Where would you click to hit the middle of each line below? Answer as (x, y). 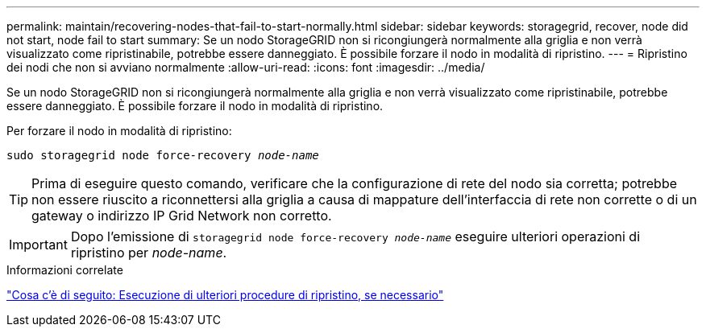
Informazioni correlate (65, 270)
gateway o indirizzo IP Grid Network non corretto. (182, 216)
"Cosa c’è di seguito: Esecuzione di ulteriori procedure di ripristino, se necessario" (225, 295)
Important (38, 245)
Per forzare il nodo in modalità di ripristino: (119, 131)
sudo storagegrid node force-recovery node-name (163, 155)
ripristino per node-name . (149, 253)
